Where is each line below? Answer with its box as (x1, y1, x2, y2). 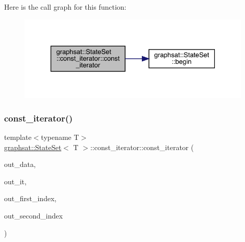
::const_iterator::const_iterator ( (90, 141, 194, 152)
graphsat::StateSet (4, 141, 62, 152)
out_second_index (4, 210, 63, 221)
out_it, (4, 176, 27, 186)
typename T (41, 132, 79, 142)
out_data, (4, 159, 36, 170)
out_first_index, (4, 193, 57, 204)
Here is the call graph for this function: (4, 2, 127, 12)
